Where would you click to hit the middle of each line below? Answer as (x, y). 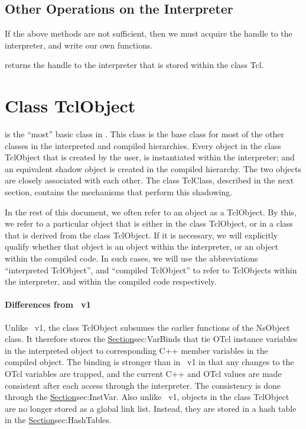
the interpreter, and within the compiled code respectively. (111, 281)
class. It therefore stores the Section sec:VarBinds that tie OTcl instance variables (151, 339)
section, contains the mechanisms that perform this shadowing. (119, 192)
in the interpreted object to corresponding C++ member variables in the (136, 350)
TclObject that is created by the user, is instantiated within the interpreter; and (150, 157)
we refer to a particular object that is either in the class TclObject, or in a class (149, 223)
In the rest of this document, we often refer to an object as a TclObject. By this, (151, 212)
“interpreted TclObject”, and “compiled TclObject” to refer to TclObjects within (151, 270)
